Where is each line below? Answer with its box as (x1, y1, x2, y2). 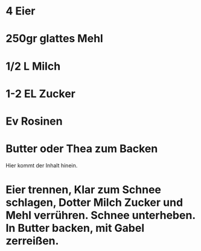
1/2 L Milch (5, 59, 61, 73)
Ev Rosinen (5, 114, 63, 128)
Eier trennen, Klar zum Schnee (5, 183, 161, 197)
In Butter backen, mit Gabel (5, 222, 145, 235)
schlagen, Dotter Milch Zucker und (5, 196, 183, 209)
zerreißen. (5, 234, 59, 248)
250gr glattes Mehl (5, 32, 103, 46)
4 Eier (5, 4, 36, 18)
